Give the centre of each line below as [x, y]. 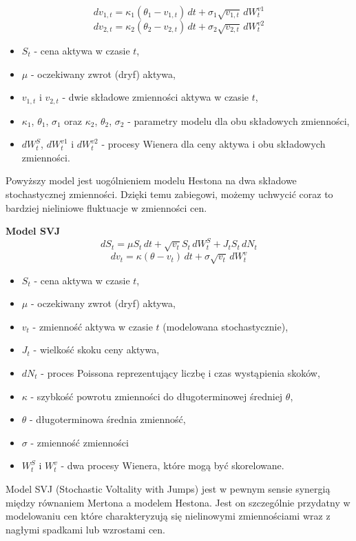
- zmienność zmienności [80, 442]
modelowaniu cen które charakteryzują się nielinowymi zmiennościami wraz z [168, 516]
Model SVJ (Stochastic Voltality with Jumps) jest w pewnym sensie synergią [168, 488]
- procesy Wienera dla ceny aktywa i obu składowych [213, 144]
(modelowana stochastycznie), [226, 326]
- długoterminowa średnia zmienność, [108, 419]
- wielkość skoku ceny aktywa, [96, 350]
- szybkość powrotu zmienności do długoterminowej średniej [157, 396]
